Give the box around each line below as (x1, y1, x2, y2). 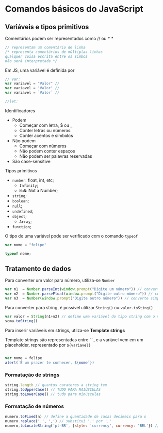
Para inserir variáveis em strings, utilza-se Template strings (5, 327, 125, 333)
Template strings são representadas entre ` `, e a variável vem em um (5, 336, 144, 343)
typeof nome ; (5, 251, 32, 256)
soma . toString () (5, 318, 38, 323)
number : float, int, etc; (12, 177, 54, 183)
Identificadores (5, 108, 35, 114)
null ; (12, 203, 23, 209)
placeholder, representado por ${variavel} (5, 342, 91, 348)
